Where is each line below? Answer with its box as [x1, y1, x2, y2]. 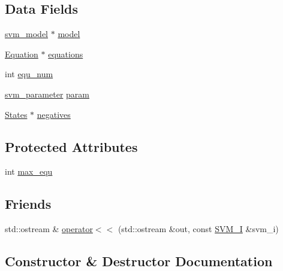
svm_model [5, 28, 49, 40]
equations [48, 47, 83, 60]
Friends [5, 194, 52, 213]
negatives [37, 108, 71, 120]
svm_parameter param [5, 87, 89, 100]
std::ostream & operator [5, 223, 93, 235]
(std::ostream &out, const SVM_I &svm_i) [118, 223, 279, 235]
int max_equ [5, 165, 53, 178]
